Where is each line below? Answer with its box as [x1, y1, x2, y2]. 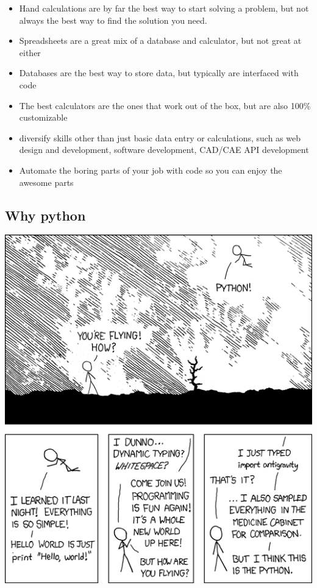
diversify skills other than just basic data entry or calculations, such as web [19, 131, 301, 144]
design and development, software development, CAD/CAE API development [19, 143, 309, 156]
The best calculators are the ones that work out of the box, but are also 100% [19, 99, 311, 112]
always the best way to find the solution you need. [19, 13, 207, 26]
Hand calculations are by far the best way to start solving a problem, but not [19, 2, 309, 14]
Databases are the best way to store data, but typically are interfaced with [19, 66, 299, 79]
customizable [19, 111, 68, 124]
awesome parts [19, 175, 74, 188]
